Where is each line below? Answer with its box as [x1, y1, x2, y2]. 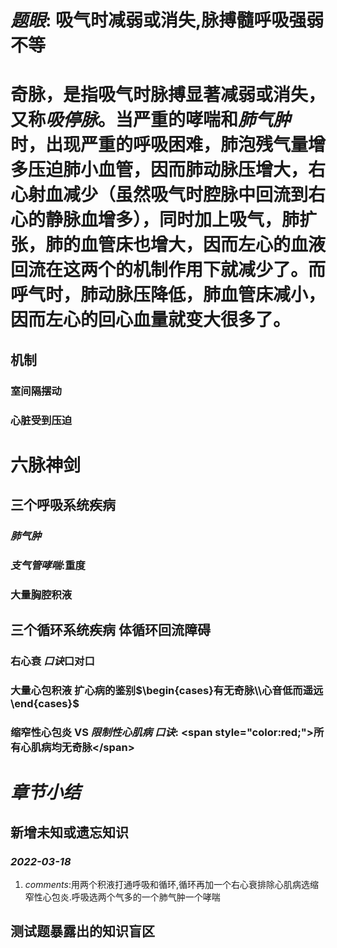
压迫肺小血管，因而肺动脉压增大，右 [28, 159, 327, 181]
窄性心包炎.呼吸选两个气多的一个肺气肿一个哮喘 [24, 891, 221, 903]
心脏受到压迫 [10, 413, 73, 427]
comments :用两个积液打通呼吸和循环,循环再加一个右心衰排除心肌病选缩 [24, 878, 319, 890]
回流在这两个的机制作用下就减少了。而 [10, 259, 327, 281]
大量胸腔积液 [10, 587, 73, 601]
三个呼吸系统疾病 [10, 497, 116, 514]
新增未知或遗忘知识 [10, 824, 129, 841]
